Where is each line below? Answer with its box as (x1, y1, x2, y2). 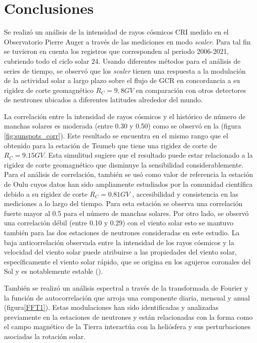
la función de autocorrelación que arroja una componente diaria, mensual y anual (4, 292, 250, 302)
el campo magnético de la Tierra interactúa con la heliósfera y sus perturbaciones (4, 321, 251, 332)
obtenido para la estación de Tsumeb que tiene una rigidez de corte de (4, 140, 217, 150)
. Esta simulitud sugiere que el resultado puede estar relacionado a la (44, 150, 253, 160)
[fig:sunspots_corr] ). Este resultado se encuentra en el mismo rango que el (4, 130, 228, 141)
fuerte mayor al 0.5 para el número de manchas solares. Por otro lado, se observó (4, 208, 249, 218)
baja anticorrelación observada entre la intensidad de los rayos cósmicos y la (4, 237, 234, 247)
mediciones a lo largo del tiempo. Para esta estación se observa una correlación (4, 198, 243, 209)
